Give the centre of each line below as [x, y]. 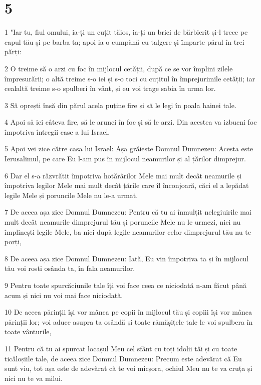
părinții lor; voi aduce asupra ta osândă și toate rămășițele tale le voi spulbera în [129, 321]
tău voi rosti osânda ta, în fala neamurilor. [70, 268]
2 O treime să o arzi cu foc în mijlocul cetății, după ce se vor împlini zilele [119, 68]
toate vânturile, [28, 331]
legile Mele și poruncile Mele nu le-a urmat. [71, 195]
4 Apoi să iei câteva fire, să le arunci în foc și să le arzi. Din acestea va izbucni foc [131, 122]
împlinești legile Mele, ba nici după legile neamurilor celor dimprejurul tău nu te [128, 231]
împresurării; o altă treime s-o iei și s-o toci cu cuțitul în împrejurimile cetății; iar [130, 78]
